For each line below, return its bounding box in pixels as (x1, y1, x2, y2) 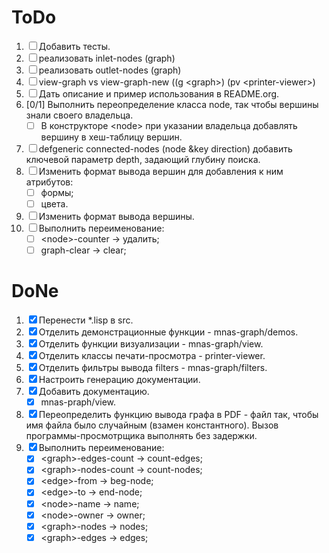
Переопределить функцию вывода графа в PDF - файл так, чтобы (38, 409, 319, 421)
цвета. (40, 198, 69, 210)
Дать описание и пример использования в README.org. (38, 87, 280, 100)
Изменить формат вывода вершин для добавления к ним (38, 166, 284, 177)
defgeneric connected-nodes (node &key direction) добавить (38, 143, 293, 155)
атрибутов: (25, 176, 74, 188)
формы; (40, 187, 74, 198)
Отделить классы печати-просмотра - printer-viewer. (38, 350, 266, 362)
